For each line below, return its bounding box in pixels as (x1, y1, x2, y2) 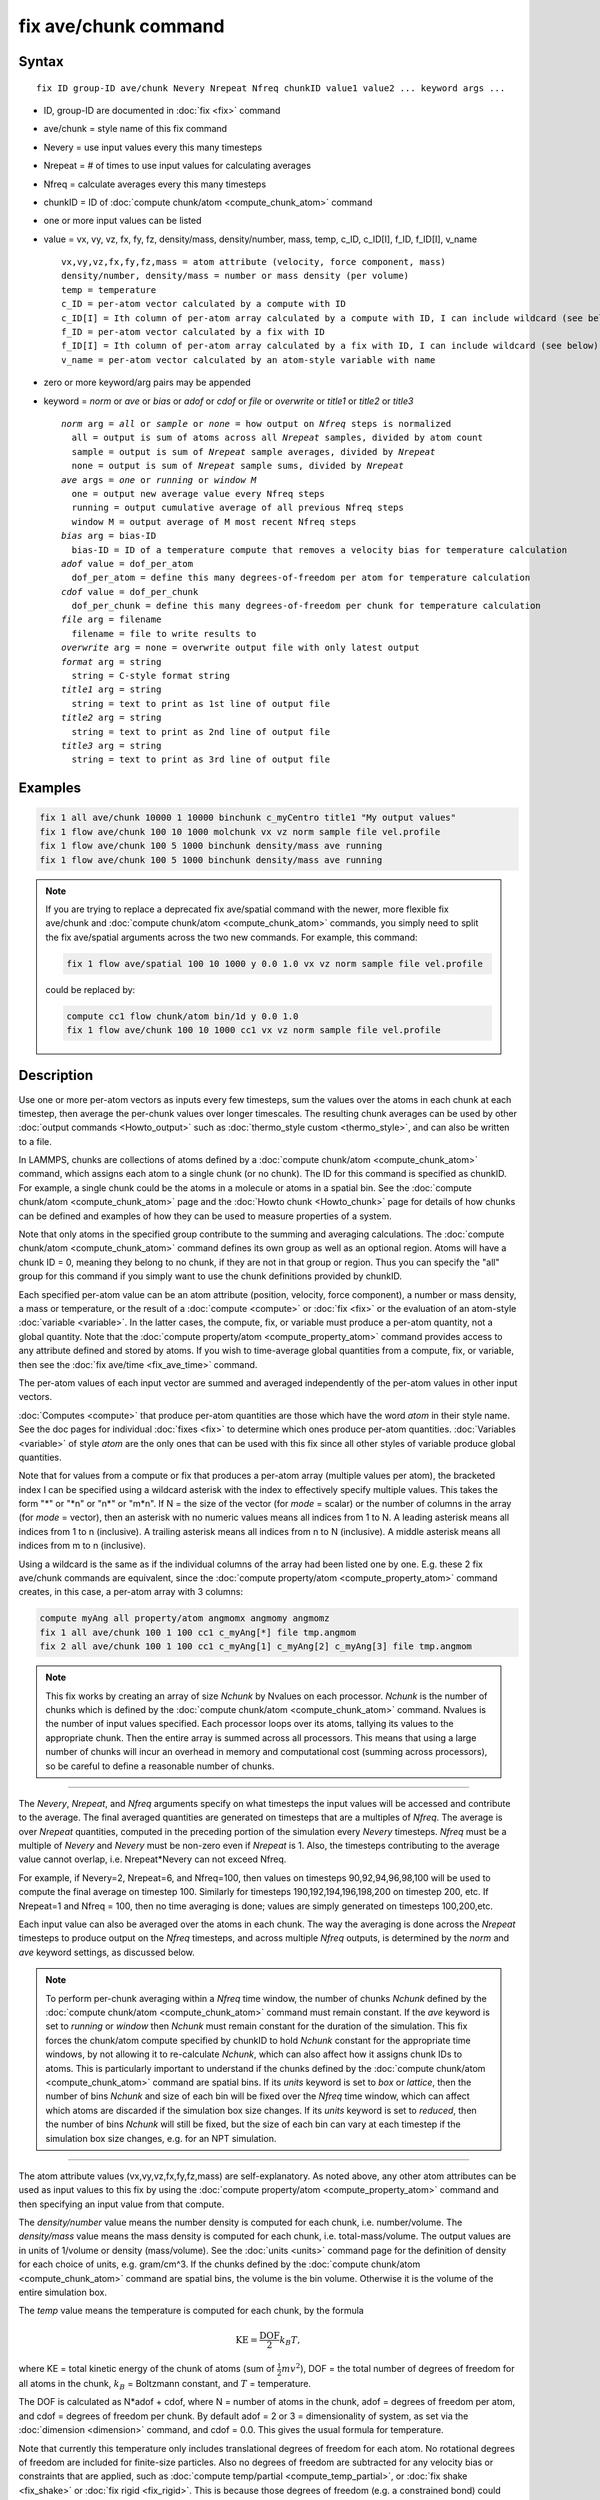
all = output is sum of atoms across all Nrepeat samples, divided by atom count (71, 432, 484, 444)
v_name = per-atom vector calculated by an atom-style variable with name (61, 354, 436, 365)
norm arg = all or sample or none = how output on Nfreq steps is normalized (61, 418, 452, 429)
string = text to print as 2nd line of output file (71, 726, 330, 737)
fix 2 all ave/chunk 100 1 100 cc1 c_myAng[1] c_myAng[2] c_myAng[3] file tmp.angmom (39, 1641, 472, 1652)
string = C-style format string (71, 670, 230, 682)
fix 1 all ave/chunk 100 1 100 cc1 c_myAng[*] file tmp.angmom (39, 1626, 357, 1638)
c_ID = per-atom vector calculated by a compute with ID (61, 298, 347, 310)
